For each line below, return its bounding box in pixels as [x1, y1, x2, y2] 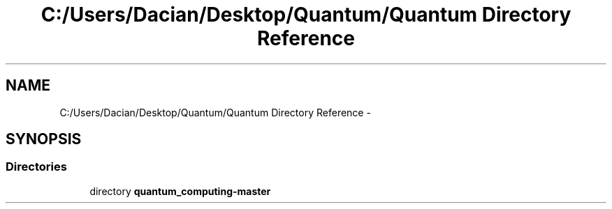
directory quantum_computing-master [89, 185, 271, 197]
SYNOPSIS [6, 130, 82, 148]
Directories [6, 160, 67, 174]
